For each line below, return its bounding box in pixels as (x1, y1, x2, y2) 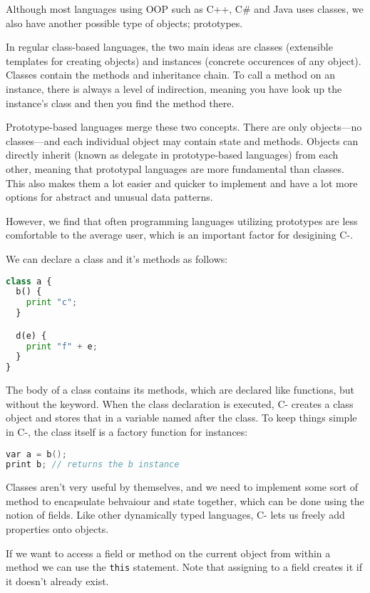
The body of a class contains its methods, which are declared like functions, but (6, 382, 354, 397)
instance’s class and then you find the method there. (6, 95, 235, 110)
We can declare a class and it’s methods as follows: (6, 251, 228, 266)
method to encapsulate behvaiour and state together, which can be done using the (6, 493, 364, 508)
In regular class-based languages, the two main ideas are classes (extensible (6, 39, 333, 54)
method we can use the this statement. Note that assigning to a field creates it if (6, 559, 362, 574)
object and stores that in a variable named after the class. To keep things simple (6, 410, 357, 425)
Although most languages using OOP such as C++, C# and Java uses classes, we (6, 1, 364, 16)
